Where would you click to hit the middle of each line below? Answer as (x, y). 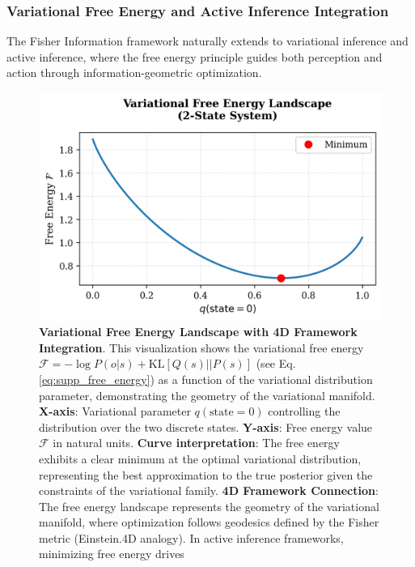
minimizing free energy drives (112, 554)
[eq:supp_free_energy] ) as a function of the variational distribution (206, 379)
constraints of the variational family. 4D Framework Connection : (209, 490)
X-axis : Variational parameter (115, 411)
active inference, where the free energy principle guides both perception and (195, 56)
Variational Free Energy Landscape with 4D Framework (198, 332)
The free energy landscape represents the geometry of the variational (209, 506)
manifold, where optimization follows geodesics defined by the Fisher (209, 522)
